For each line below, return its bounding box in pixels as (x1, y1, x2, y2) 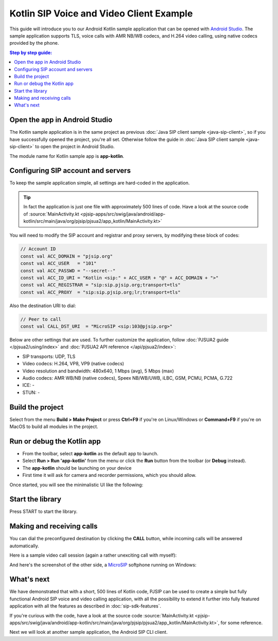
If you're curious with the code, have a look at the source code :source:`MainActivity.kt (9, 612, 194, 618)
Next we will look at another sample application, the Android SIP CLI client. (9, 629, 168, 635)
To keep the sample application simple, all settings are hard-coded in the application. (9, 180, 190, 186)
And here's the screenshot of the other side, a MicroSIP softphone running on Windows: (9, 561, 197, 568)
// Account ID (20, 246, 56, 252)
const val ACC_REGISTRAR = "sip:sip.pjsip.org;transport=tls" (20, 282, 181, 288)
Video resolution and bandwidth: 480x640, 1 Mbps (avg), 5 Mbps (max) (22, 368, 175, 374)
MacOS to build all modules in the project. (9, 423, 98, 430)
